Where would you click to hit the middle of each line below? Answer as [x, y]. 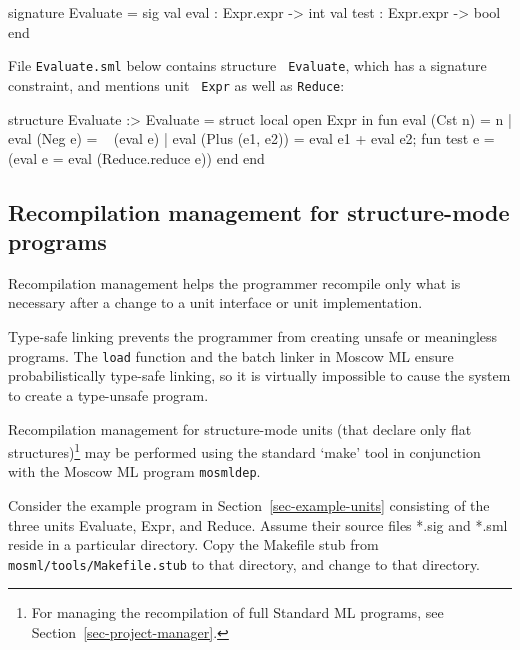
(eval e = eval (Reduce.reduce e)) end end [136, 157]
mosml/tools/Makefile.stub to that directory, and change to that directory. [244, 563]
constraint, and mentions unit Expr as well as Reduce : [176, 84]
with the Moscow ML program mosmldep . [134, 471]
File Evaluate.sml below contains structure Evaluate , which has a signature [247, 65]
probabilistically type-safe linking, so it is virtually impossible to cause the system [259, 375]
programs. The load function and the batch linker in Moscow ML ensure [231, 355]
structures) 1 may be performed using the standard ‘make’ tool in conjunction [244, 450]
